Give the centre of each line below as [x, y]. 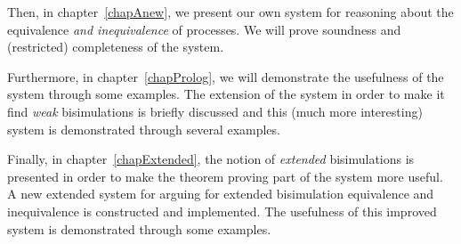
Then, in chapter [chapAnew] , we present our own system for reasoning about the [230, 12]
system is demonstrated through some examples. [139, 228]
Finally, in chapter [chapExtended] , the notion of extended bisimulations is [211, 159]
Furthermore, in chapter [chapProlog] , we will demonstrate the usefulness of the [226, 76]
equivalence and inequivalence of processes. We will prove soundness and [204, 29]
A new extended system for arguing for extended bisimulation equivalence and [221, 194]
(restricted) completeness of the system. [116, 47]
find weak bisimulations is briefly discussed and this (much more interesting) [215, 111]
